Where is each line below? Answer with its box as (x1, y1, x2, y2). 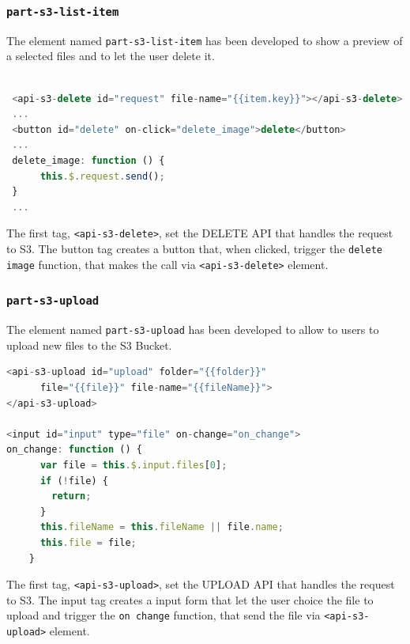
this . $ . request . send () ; (39, 170, 165, 182)
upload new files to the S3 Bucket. (6, 336, 172, 353)
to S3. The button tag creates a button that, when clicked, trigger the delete (6, 241, 382, 257)
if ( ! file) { (39, 475, 108, 487)
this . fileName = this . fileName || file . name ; (39, 521, 284, 533)
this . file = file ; (39, 536, 137, 548)
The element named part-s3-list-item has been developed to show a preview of (6, 32, 403, 48)
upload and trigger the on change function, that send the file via (6, 607, 321, 623)
